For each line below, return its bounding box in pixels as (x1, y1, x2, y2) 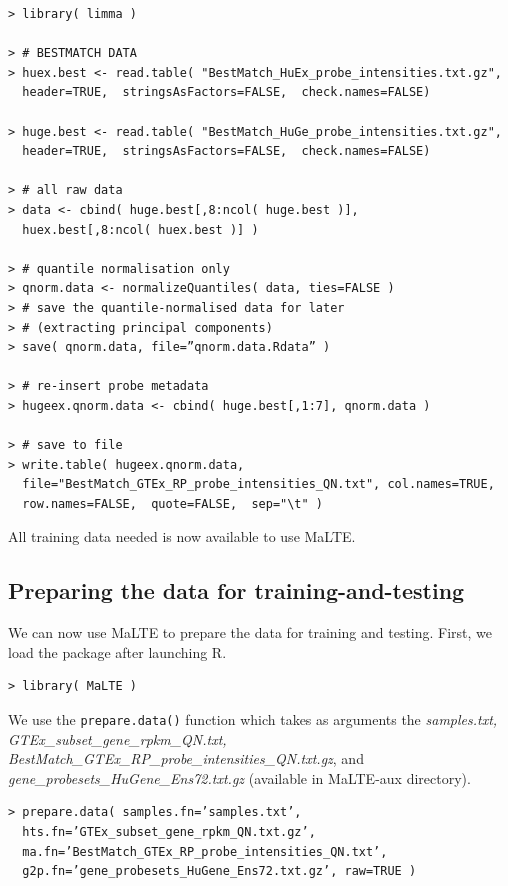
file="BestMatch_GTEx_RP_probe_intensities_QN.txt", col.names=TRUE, (22, 477, 495, 492)
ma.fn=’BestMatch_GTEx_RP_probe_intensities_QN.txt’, (22, 844, 388, 859)
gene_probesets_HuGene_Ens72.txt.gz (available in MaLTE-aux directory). (8, 767, 471, 788)
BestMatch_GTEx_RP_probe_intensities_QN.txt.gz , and (8, 748, 364, 769)
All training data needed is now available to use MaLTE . (8, 526, 356, 547)
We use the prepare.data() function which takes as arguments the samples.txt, (8, 709, 498, 730)
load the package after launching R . (8, 641, 227, 662)
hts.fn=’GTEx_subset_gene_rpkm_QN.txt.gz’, (22, 825, 316, 840)
